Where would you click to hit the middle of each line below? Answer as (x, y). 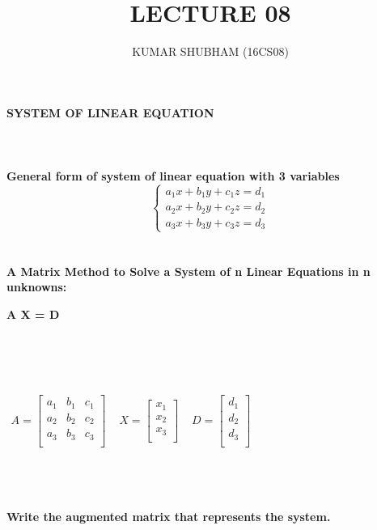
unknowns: (37, 287)
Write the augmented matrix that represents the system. (169, 516)
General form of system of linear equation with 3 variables (173, 176)
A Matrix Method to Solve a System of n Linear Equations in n (188, 271)
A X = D (33, 314)
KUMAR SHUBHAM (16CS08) (210, 51)
